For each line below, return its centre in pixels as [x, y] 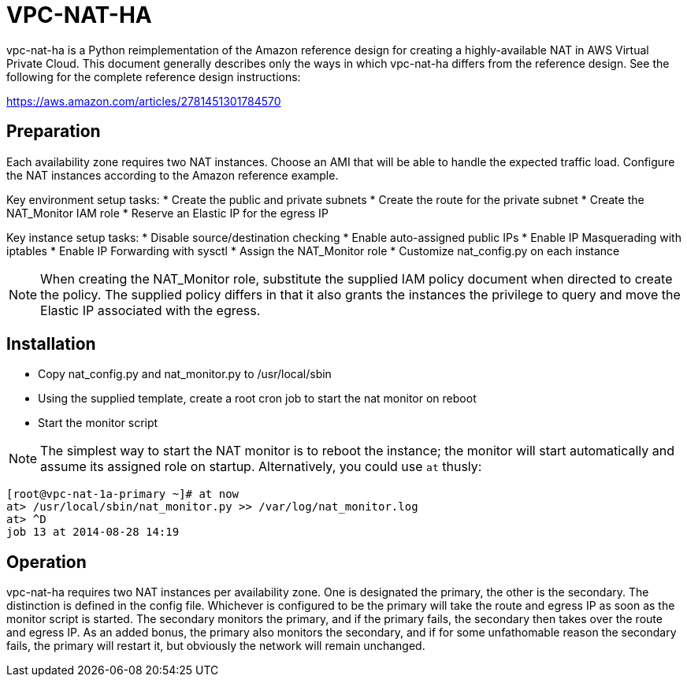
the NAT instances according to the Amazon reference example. [173, 175]
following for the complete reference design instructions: [154, 76]
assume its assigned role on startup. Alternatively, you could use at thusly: [261, 467]
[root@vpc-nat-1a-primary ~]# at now [123, 494]
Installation [51, 344]
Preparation [54, 132]
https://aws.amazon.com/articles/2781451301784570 [144, 101]
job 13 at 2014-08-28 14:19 [93, 532]
